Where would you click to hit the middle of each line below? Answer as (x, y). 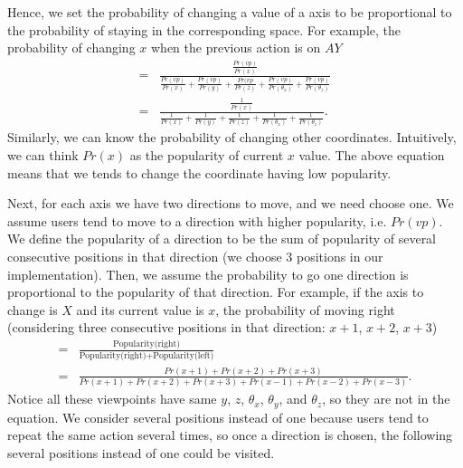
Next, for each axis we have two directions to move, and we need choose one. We (231, 203)
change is (33, 309)
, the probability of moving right (305, 309)
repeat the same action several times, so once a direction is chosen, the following (230, 435)
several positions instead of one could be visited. (141, 452)
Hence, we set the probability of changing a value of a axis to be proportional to (230, 12)
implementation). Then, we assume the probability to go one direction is (208, 274)
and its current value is (140, 309)
